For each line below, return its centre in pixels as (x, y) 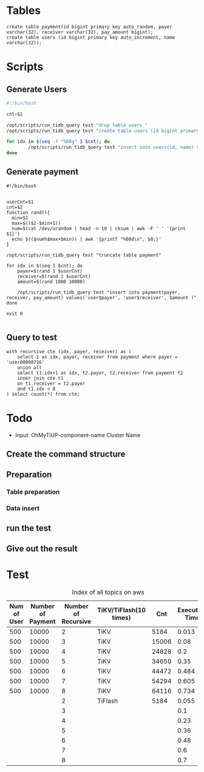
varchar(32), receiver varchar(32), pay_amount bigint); (80, 32)
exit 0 (15, 314)
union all (30, 367)
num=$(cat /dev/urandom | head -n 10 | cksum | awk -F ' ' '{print (99, 229)
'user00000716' (25, 362)
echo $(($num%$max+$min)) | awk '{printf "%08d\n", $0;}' (87, 239)
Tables (24, 11)
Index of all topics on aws (108, 592)
